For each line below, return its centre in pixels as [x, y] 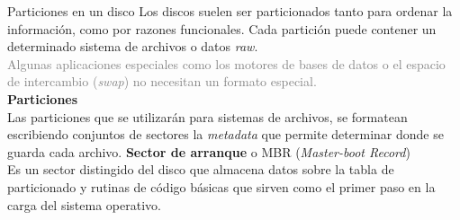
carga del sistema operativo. [84, 204]
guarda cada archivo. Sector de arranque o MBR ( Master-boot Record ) [209, 151]
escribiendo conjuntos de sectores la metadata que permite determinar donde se [225, 134]
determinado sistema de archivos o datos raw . [133, 46]
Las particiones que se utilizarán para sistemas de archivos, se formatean [207, 116]
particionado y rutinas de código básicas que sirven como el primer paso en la [221, 186]
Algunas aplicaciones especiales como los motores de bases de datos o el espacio [226, 63]
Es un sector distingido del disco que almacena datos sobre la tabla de [201, 169]
